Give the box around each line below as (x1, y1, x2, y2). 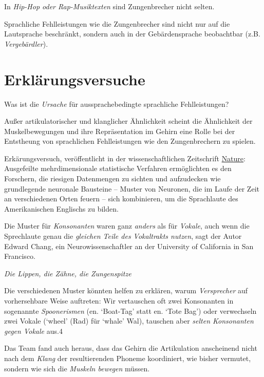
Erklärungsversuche (4, 68, 145, 89)
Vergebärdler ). (4, 38, 48, 49)
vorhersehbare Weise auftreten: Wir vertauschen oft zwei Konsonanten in (4, 295, 234, 306)
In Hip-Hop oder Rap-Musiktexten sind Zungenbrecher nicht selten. (4, 1, 215, 11)
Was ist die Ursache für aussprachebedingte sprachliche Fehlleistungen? (4, 98, 229, 109)
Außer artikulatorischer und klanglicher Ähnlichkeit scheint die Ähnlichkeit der (4, 116, 253, 126)
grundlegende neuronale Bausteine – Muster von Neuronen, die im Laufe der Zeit (4, 183, 259, 194)
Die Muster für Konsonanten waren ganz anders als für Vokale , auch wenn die (4, 220, 250, 231)
